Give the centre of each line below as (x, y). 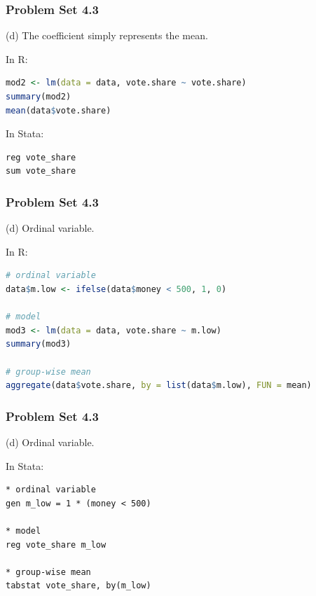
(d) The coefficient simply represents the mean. (107, 35)
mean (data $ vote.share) (59, 110)
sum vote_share (41, 171)
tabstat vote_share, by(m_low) (78, 586)
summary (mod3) (39, 344)
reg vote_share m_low (56, 545)
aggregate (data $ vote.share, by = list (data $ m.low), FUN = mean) (159, 386)
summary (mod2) (39, 97)
